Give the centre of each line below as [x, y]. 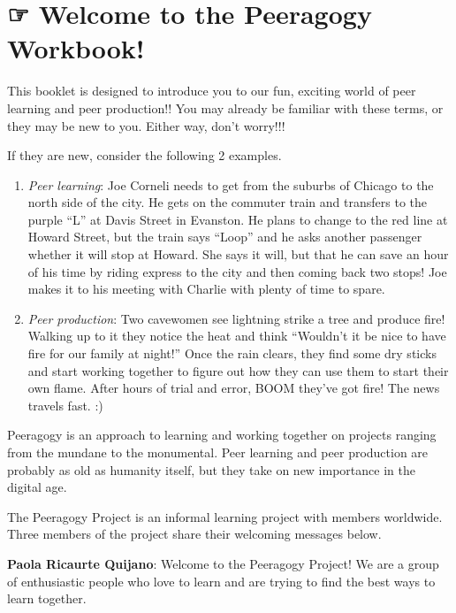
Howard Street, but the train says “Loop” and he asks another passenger [225, 237]
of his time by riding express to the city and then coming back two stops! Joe [237, 271]
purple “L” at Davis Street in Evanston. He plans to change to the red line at [238, 219]
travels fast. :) [65, 405]
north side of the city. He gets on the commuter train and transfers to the [228, 202]
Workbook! [76, 48]
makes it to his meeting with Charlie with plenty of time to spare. [206, 289]
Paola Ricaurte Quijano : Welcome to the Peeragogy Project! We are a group [223, 563]
